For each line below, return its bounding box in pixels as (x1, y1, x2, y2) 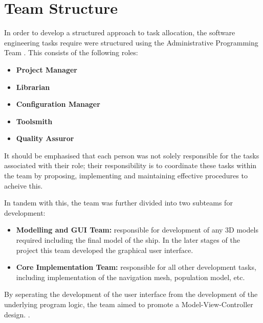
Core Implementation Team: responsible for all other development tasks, (16, 262, 256, 272)
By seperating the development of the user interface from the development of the (4, 289, 258, 299)
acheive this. (4, 180, 43, 191)
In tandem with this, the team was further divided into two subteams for (4, 197, 233, 208)
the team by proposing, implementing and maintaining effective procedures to (4, 170, 248, 181)
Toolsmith (16, 116, 53, 126)
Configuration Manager (16, 99, 100, 109)
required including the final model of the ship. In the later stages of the (16, 235, 240, 245)
